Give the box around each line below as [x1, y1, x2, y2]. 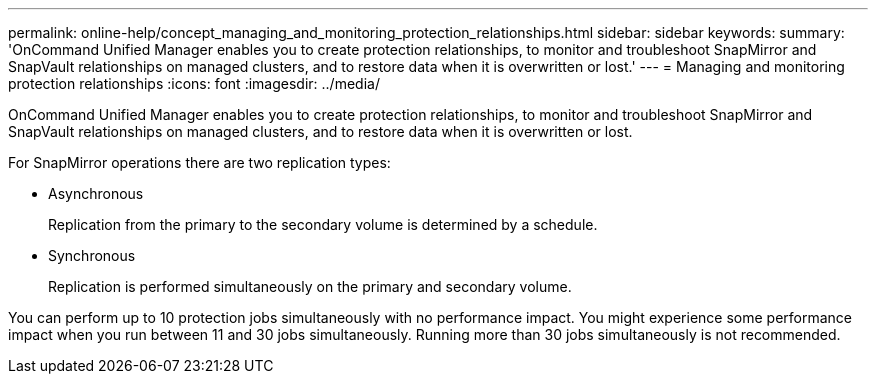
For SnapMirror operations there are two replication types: [8, 154, 391, 171]
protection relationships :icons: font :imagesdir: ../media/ [8, 75, 380, 92]
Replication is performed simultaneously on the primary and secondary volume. [48, 278, 572, 295]
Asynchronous [48, 185, 144, 202]
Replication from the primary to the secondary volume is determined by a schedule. [48, 216, 598, 233]
